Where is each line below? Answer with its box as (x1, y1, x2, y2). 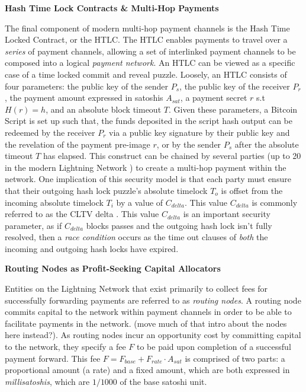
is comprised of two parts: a (185, 352, 285, 364)
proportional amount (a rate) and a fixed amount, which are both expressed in (5, 364, 290, 376)
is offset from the (221, 184, 283, 196)
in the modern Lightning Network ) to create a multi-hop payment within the (5, 161, 286, 173)
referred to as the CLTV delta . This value (5, 208, 159, 220)
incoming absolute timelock (5, 196, 104, 208)
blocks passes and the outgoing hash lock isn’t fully (86, 219, 272, 231)
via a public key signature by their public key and (109, 126, 290, 138)
